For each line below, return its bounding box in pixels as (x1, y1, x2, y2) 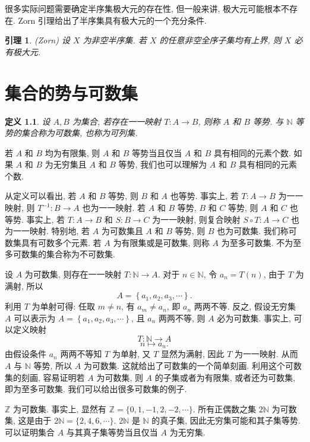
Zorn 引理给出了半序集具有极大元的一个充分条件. (18, 14, 207, 26)
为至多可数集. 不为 (221, 236, 293, 248)
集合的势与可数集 (5, 80, 138, 105)
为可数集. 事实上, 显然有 (13, 402, 107, 415)
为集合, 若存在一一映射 (72, 115, 162, 127)
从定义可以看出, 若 (5, 190, 77, 202)
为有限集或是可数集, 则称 (113, 236, 210, 248)
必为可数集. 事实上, (217, 311, 291, 324)
